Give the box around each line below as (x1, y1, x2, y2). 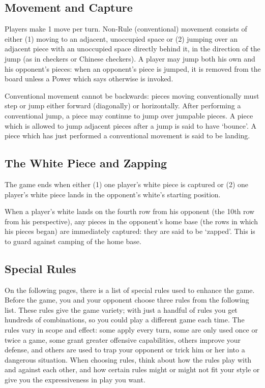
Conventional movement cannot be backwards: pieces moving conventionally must (5, 90, 259, 101)
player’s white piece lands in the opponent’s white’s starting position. (5, 189, 221, 199)
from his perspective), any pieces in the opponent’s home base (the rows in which (5, 216, 258, 226)
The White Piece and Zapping (5, 155, 167, 171)
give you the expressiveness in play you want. (5, 374, 145, 385)
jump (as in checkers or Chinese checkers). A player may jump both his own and (5, 53, 255, 64)
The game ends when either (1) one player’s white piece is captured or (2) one (5, 178, 249, 189)
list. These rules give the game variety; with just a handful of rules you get (5, 304, 238, 315)
